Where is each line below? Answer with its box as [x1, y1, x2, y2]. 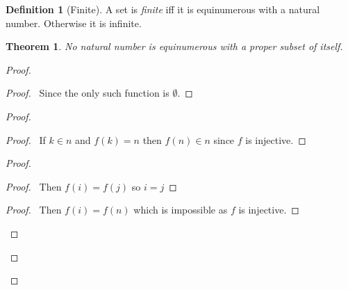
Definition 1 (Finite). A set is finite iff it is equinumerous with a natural [6, 2, 320, 16]
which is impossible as [133, 202, 228, 217]
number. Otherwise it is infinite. [6, 15, 142, 30]
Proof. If [6, 132, 46, 147]
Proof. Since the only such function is [6, 86, 169, 100]
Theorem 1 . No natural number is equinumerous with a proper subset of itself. [6, 39, 343, 54]
